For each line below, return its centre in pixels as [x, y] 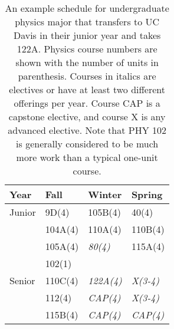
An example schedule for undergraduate [87, 8]
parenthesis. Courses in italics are [87, 76]
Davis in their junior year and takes [87, 35]
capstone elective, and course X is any [87, 116]
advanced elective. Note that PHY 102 [87, 130]
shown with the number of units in [87, 62]
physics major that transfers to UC [87, 22]
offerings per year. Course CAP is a [87, 103]
